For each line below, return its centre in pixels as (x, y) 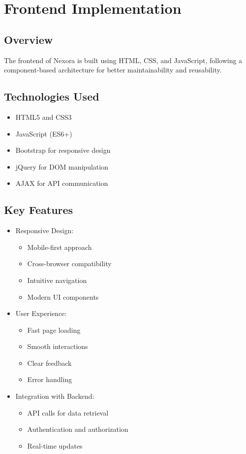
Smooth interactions (58, 346)
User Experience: (41, 313)
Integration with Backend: (55, 396)
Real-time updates (55, 445)
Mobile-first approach (60, 247)
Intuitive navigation (57, 280)
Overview (29, 39)
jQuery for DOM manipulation (62, 166)
